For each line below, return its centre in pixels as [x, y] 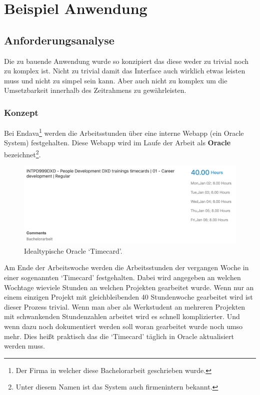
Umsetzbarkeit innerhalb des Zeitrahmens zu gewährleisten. [95, 90]
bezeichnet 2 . [22, 154]
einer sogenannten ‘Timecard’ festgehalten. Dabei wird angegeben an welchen [122, 277]
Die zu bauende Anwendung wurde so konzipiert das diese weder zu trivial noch [126, 61]
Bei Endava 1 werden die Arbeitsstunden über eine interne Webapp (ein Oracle [124, 132]
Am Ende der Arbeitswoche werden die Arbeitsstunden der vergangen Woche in [126, 267]
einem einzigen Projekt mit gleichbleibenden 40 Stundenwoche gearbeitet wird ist [128, 297]
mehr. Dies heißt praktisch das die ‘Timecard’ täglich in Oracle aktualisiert [119, 336]
